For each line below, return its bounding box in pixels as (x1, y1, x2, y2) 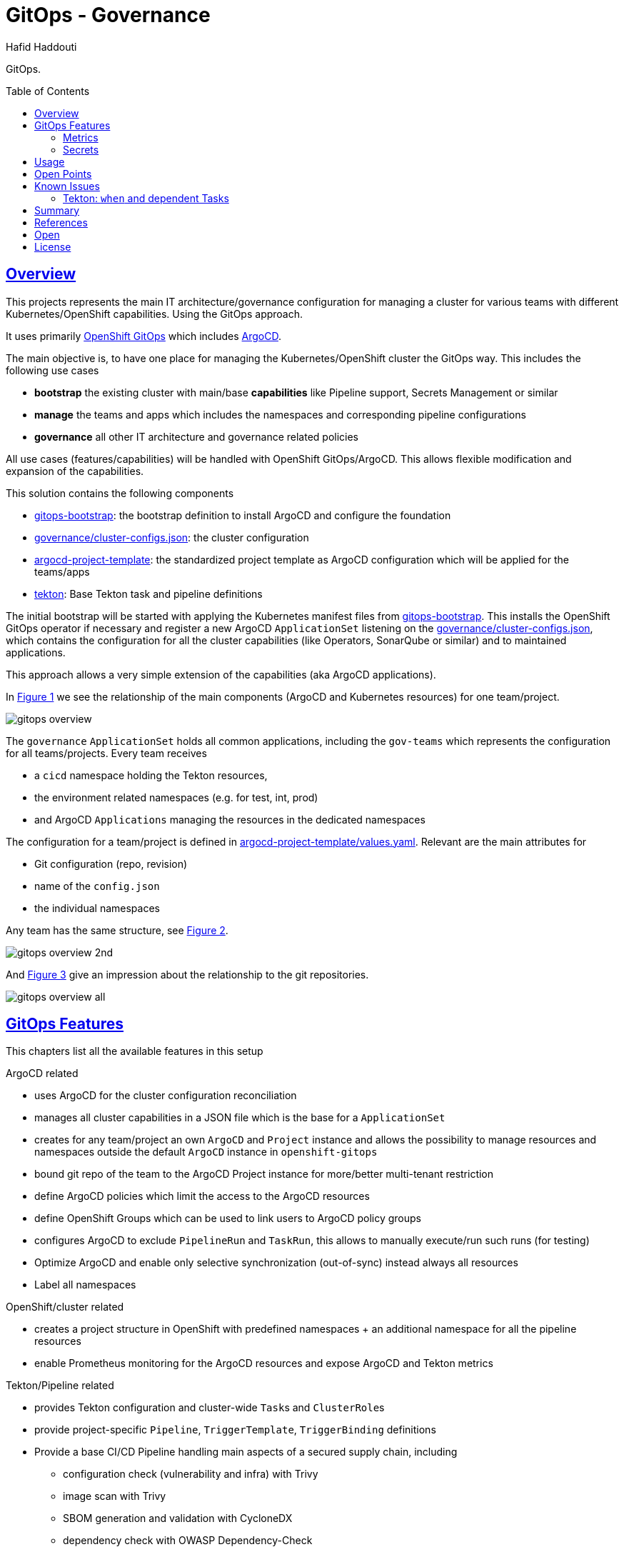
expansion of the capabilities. (6, 464, 144, 477)
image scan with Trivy (63, 1490, 166, 1503)
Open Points (34, 167, 92, 180)
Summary (34, 204, 80, 216)
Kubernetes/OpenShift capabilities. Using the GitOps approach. (6, 307, 303, 320)
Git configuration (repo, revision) (34, 857, 188, 870)
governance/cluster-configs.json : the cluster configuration (34, 531, 309, 544)
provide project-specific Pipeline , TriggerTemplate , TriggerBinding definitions (34, 1423, 436, 1436)
